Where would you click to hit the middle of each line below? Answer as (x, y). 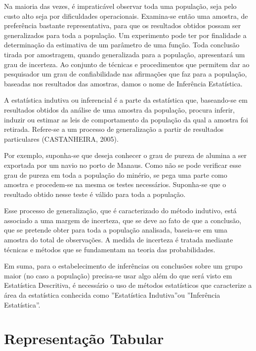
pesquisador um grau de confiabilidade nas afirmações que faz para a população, (126, 74)
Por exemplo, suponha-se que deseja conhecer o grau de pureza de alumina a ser (126, 155)
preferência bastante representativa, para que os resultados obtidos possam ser (123, 25)
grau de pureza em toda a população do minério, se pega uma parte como (116, 175)
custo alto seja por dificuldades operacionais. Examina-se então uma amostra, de (126, 16)
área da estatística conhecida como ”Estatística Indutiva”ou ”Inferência (112, 295)
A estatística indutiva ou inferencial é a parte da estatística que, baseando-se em (126, 100)
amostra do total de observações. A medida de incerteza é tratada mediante (119, 240)
